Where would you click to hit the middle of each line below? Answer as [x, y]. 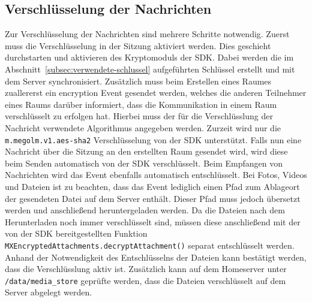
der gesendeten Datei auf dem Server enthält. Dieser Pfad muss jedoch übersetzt [153, 198]
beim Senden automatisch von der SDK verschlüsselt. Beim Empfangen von [144, 163]
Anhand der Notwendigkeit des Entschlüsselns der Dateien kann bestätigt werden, [156, 257]
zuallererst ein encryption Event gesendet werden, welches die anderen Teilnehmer [156, 93]
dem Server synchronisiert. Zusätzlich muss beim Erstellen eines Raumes [138, 81]
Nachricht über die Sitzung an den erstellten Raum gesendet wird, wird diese [146, 151]
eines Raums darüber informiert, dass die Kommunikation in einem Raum [141, 104]
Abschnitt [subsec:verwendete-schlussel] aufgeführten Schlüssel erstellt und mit [150, 69]
